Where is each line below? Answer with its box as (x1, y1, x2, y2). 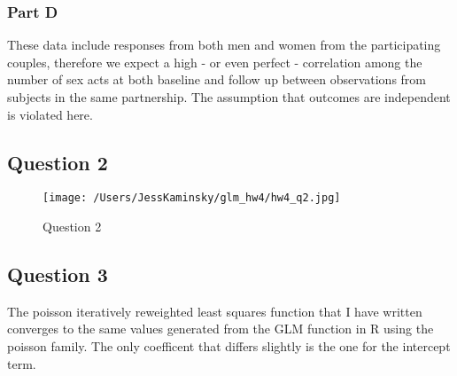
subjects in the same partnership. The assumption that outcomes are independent (7, 88, 451, 106)
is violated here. (7, 105, 93, 123)
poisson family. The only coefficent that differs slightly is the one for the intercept (7, 337, 451, 356)
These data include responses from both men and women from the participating (7, 35, 441, 54)
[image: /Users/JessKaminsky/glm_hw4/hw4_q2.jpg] (43, 192, 341, 205)
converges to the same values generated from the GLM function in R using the (7, 319, 434, 338)
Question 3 (7, 261, 108, 288)
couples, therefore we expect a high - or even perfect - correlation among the (7, 52, 422, 71)
